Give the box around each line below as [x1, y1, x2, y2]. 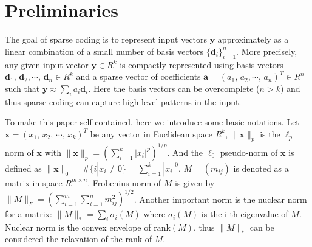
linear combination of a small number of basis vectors [5, 44, 204, 57]
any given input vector [5, 58, 89, 71]
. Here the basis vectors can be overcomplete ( [88, 82, 260, 94]
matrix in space [5, 176, 63, 189]
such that [5, 82, 40, 94]
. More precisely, [236, 44, 297, 57]
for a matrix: [5, 207, 52, 220]
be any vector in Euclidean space [90, 127, 213, 140]
